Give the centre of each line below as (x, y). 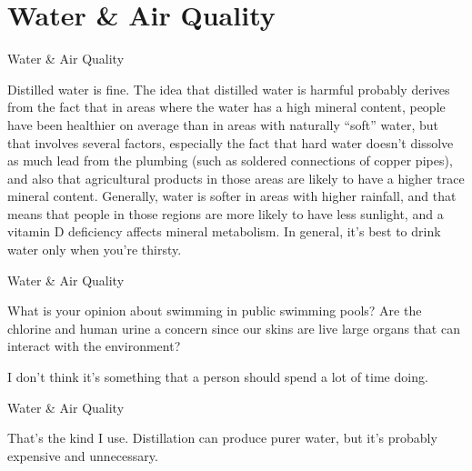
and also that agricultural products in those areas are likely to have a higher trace (236, 178)
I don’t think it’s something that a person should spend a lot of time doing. (218, 377)
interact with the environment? (94, 346)
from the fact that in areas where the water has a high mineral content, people (226, 107)
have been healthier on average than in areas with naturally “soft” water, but (223, 124)
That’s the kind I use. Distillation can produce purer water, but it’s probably (222, 438)
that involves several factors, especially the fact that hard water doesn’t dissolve (231, 142)
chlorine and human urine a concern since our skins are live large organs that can (234, 328)
